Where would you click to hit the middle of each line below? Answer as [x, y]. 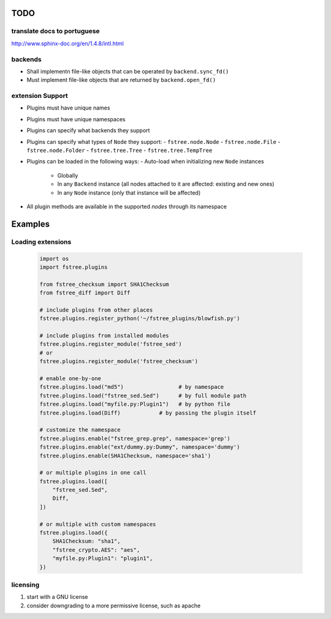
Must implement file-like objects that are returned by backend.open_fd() [121, 80]
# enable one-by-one [70, 378]
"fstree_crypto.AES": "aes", [96, 550]
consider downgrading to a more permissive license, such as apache [114, 606]
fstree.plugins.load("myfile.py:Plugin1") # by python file [135, 404]
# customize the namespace [80, 430]
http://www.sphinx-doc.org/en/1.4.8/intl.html [67, 43]
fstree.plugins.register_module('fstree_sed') [111, 344]
